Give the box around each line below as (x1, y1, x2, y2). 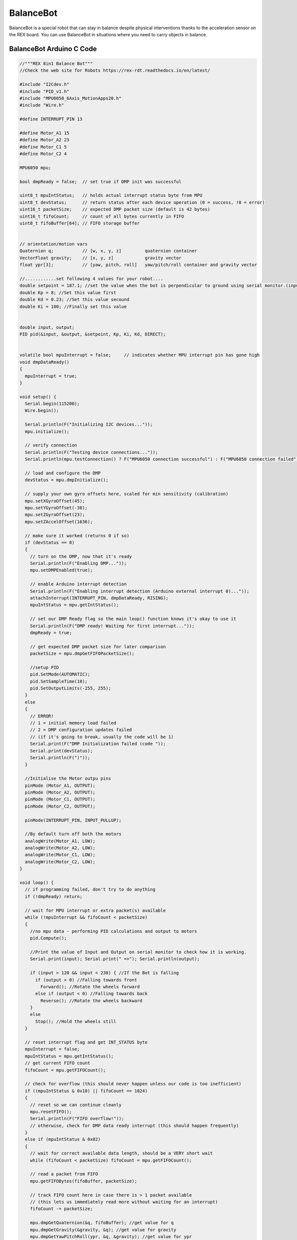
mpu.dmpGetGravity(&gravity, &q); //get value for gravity (30, 1227, 177, 1233)
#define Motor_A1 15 (19, 130, 69, 136)
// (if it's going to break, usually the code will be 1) (30, 734, 174, 740)
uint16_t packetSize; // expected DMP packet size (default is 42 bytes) (19, 206, 210, 212)
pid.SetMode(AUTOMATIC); (30, 672, 91, 677)
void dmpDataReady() (19, 359, 69, 365)
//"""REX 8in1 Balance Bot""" (19, 61, 93, 66)
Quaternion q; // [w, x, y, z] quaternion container (19, 248, 198, 254)
